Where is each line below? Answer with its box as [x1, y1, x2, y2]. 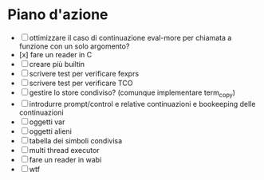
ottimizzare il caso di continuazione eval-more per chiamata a [29, 33, 232, 42]
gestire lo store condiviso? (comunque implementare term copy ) [29, 88, 236, 99]
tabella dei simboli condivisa [29, 135, 123, 145]
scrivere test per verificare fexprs [29, 68, 140, 78]
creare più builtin [29, 59, 85, 68]
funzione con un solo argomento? [18, 41, 130, 51]
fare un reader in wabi [29, 155, 102, 164]
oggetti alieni [29, 126, 73, 136]
